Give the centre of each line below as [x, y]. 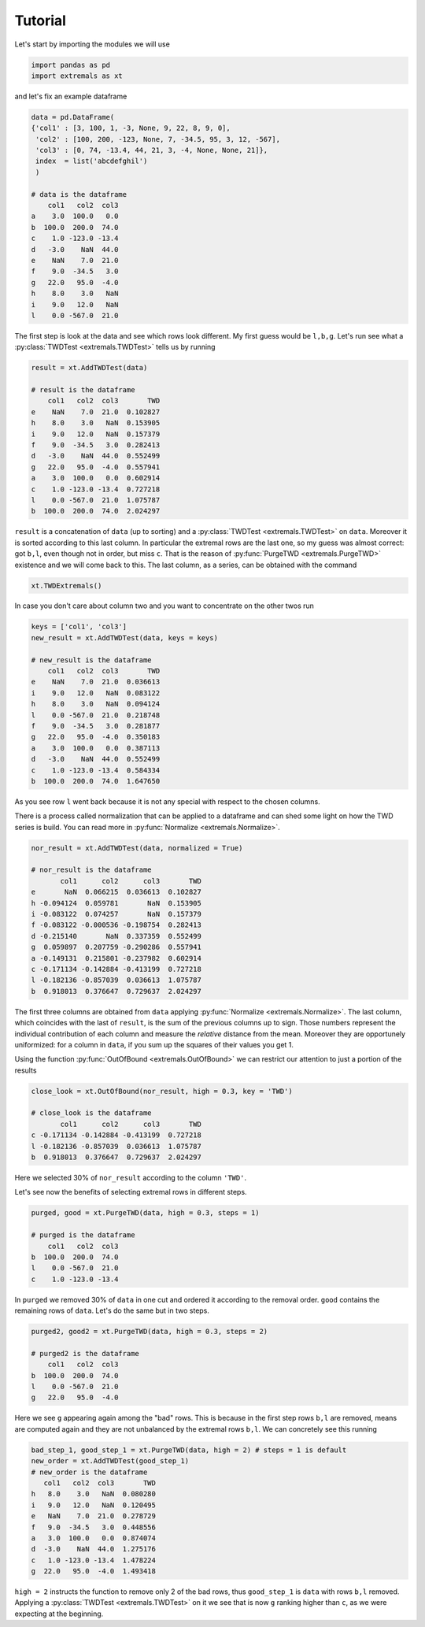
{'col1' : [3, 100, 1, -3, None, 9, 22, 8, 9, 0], [131, 128]
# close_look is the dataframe [92, 1113]
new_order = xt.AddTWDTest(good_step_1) [110, 1461]
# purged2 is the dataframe [85, 1353]
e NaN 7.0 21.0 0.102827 [96, 412]
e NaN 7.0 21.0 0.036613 [96, 682]
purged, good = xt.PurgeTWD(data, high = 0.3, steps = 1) [145, 1213]
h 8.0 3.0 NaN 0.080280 [94, 1494]
